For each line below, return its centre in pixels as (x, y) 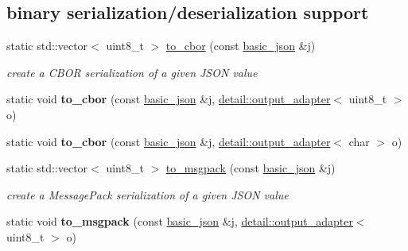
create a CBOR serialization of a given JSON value (132, 72)
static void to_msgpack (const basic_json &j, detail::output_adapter (180, 221)
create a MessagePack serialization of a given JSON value (148, 194)
